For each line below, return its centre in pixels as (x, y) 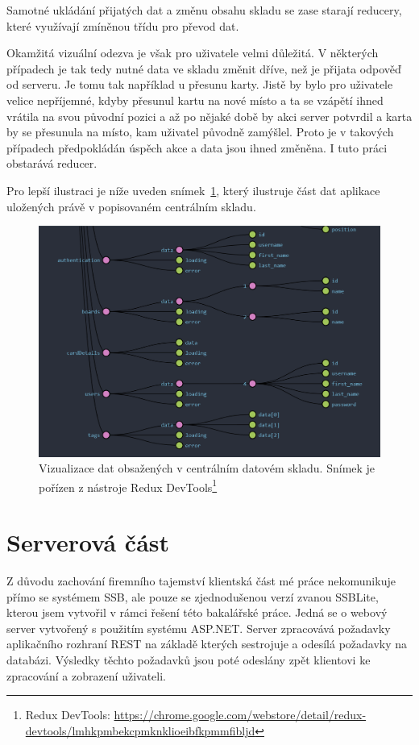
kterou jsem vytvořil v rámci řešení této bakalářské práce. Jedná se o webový (197, 612)
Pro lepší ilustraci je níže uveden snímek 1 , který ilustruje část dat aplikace (193, 190)
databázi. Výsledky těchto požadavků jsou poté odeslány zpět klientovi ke (189, 660)
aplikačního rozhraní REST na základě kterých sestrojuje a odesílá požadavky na (207, 644)
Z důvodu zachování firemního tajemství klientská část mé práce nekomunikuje (201, 581)
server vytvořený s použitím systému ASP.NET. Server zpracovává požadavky (199, 628)
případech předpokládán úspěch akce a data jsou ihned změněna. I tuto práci (197, 147)
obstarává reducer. (52, 163)
